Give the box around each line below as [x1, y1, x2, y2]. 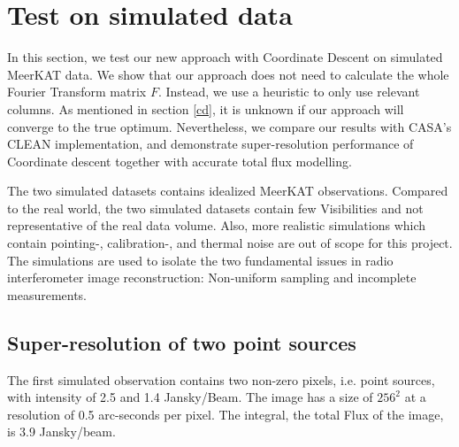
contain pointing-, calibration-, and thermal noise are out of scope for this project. [7, 234, 453, 252]
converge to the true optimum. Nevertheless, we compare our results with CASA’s [7, 117, 452, 135]
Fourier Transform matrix [7, 82, 147, 101]
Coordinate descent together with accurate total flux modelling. [7, 151, 352, 170]
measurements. [7, 285, 88, 304]
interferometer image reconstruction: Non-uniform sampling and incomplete [7, 268, 417, 287]
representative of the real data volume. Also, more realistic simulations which [7, 216, 426, 235]
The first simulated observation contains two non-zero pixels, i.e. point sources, [7, 370, 435, 389]
